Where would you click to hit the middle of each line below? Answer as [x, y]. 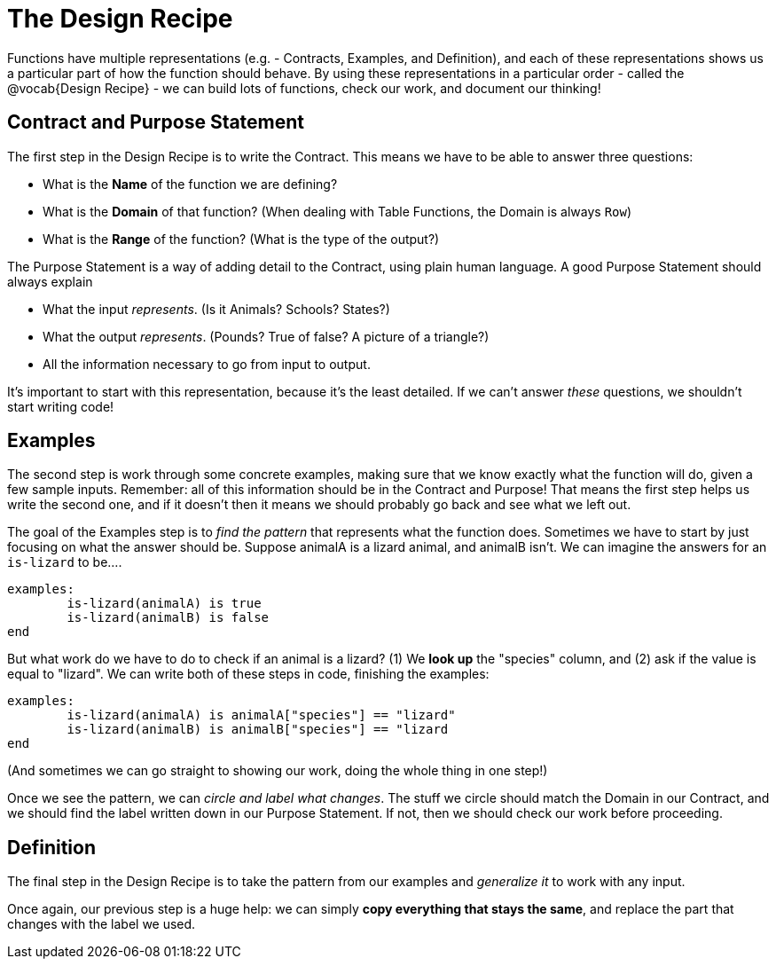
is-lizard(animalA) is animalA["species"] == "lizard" [261, 715]
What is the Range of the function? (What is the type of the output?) [241, 239]
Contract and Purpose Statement [156, 122]
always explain [50, 281]
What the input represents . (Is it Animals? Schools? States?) [216, 309]
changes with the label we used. [102, 924]
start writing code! [61, 406]
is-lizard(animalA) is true [164, 604]
